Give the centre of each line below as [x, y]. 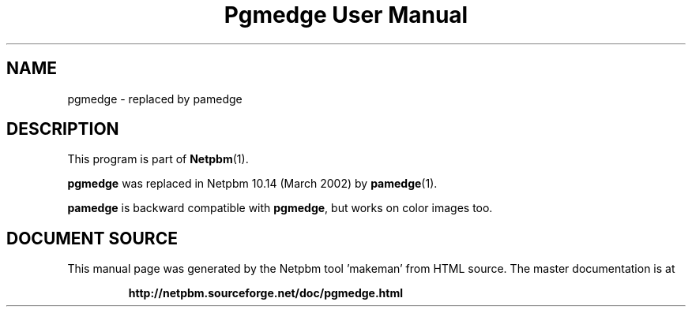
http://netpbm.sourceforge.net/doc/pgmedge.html [266, 293]
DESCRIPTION [63, 129]
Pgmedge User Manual [346, 15]
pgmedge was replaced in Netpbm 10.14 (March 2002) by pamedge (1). [252, 184]
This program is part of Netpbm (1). [158, 159]
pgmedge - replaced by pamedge [155, 99]
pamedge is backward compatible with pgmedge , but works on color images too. [280, 208]
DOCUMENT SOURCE [92, 238]
